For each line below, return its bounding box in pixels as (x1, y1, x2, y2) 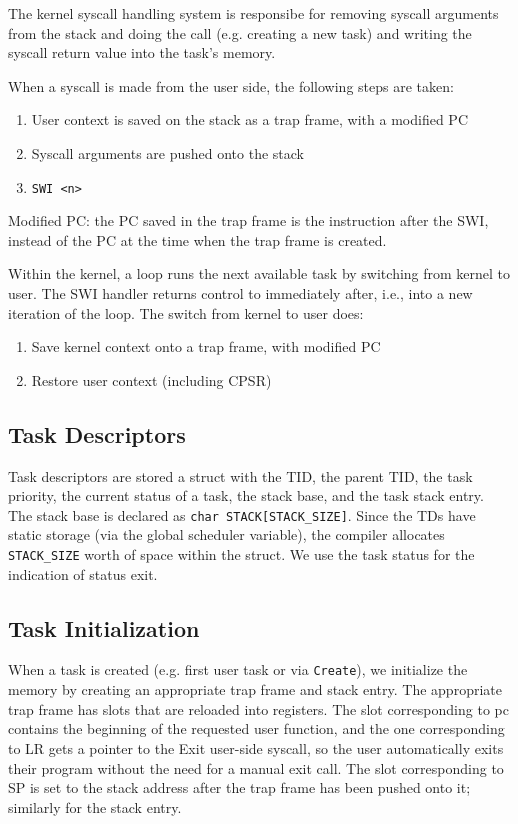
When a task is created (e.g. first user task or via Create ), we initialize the (8, 659, 468, 680)
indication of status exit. (8, 563, 158, 584)
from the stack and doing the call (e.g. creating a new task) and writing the (8, 22, 472, 43)
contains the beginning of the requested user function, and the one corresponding (8, 718, 505, 739)
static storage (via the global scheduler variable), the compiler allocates (8, 524, 445, 545)
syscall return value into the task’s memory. (8, 42, 276, 63)
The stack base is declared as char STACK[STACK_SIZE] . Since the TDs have (8, 504, 476, 525)
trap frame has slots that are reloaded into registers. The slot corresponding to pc (8, 698, 509, 719)
